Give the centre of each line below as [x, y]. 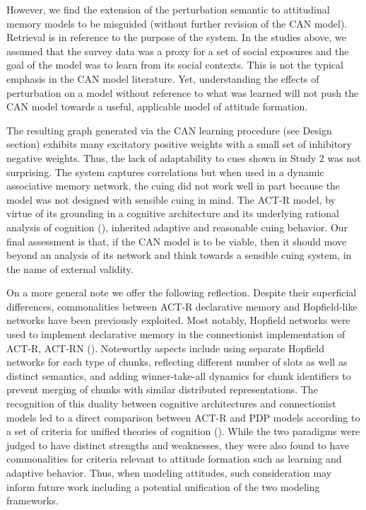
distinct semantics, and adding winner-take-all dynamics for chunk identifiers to [179, 375]
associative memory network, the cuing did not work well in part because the [173, 186]
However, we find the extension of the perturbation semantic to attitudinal [168, 9]
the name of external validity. [70, 268]
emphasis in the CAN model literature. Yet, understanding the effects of [163, 78]
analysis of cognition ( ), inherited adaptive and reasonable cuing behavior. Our [177, 227]
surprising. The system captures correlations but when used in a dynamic [165, 172]
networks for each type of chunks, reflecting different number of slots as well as [177, 362]
